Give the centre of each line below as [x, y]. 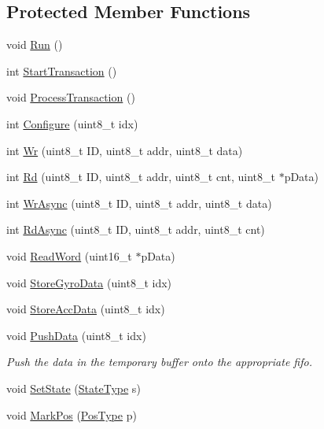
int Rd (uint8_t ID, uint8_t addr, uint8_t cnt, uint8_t [141, 177]
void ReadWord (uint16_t [69, 255]
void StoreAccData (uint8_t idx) [86, 309]
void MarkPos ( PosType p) [72, 414]
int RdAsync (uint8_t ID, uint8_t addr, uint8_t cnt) [136, 229]
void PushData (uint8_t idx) [76, 335]
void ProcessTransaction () [71, 97]
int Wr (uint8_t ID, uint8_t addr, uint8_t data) [125, 150]
